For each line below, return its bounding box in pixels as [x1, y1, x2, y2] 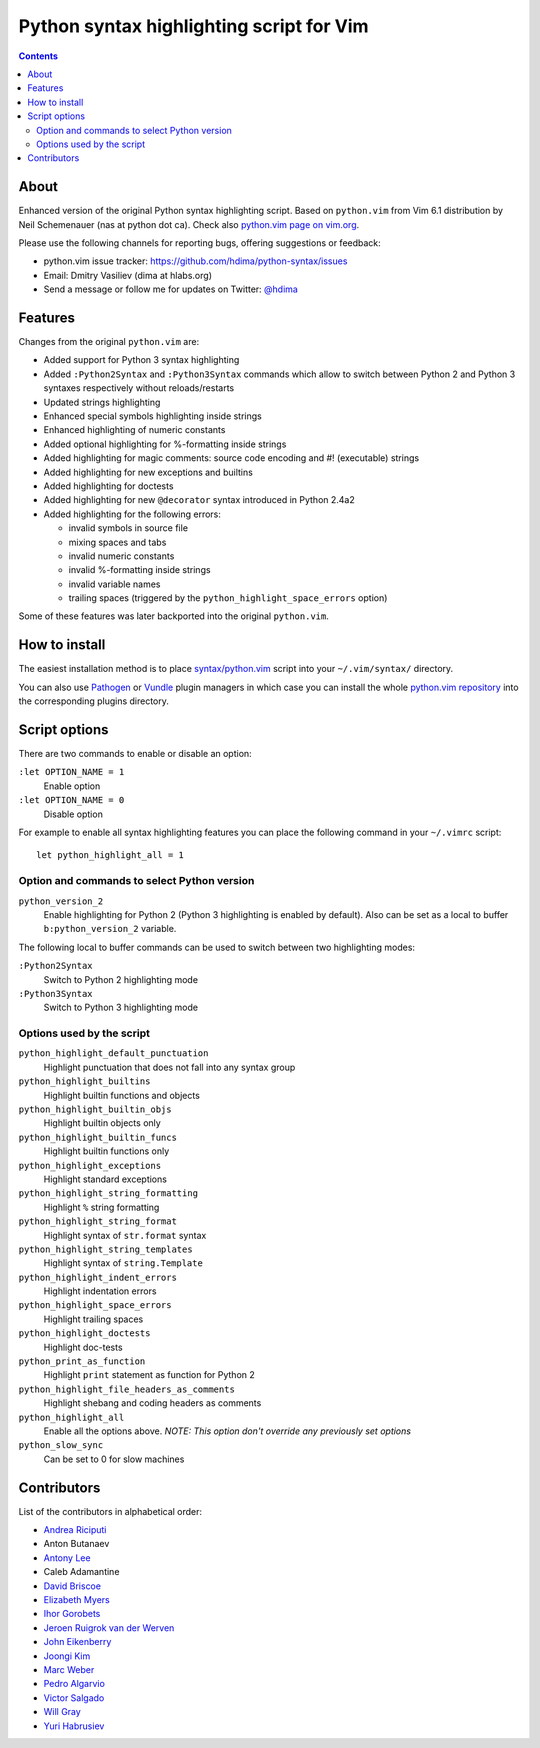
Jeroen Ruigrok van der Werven [43, 1621, 175, 1634]
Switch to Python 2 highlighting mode [43, 973, 199, 985]
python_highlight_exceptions [18, 1160, 162, 1171]
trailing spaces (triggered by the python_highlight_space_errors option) [68, 592, 388, 604]
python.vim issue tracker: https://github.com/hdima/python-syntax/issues [43, 255, 348, 267]
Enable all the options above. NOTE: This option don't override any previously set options [43, 1425, 412, 1437]
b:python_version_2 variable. [43, 923, 177, 935]
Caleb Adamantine [43, 1566, 120, 1578]
